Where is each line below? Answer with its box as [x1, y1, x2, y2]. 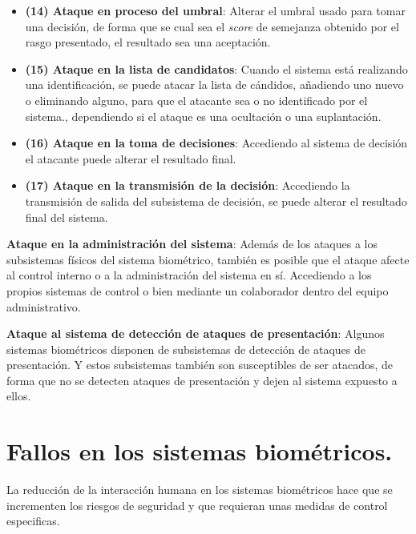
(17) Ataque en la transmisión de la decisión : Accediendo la [25, 177, 350, 194]
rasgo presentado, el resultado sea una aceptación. [25, 34, 271, 50]
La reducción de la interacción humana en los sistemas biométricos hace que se [6, 481, 393, 498]
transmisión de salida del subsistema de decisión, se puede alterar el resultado [25, 192, 407, 209]
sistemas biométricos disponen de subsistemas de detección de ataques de [6, 340, 366, 357]
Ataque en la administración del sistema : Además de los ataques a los [6, 235, 378, 252]
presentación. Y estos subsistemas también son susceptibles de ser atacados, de [6, 356, 394, 373]
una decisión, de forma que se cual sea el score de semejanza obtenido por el [25, 18, 399, 34]
